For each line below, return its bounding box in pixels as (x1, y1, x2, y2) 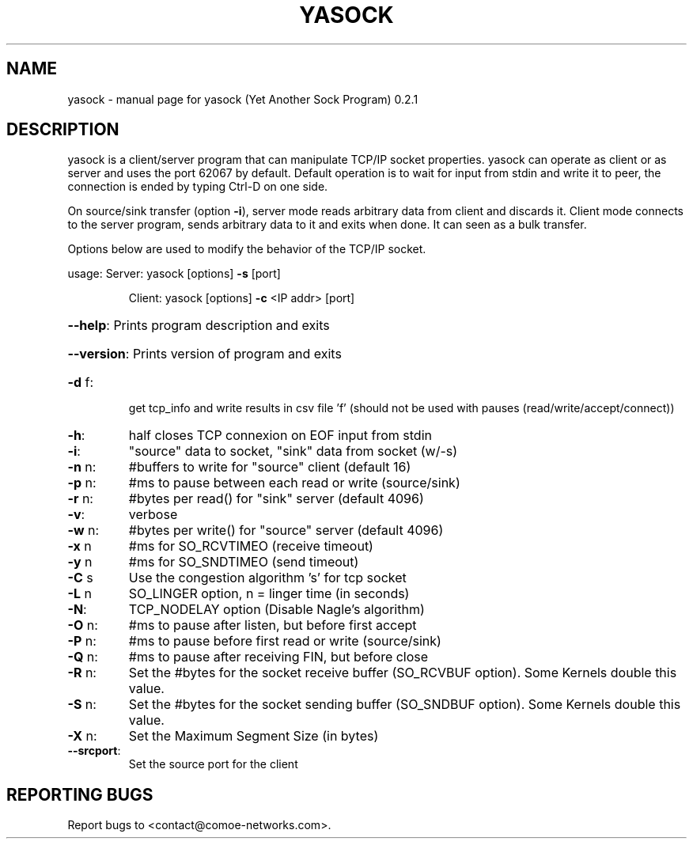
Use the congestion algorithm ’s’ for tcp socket (128, 570, 407, 586)
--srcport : (67, 744, 121, 758)
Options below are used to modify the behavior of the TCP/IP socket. (67, 242, 426, 256)
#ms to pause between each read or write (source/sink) (128, 475, 460, 491)
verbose (128, 506, 178, 523)
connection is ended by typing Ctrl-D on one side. (67, 180, 328, 194)
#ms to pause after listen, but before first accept (128, 617, 417, 634)
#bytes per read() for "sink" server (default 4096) (128, 491, 424, 507)
